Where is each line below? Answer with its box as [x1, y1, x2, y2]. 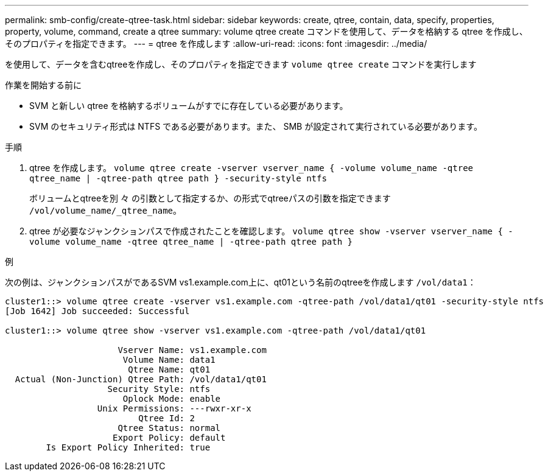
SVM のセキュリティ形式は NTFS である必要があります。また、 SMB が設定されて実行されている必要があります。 [29, 121, 482, 131]
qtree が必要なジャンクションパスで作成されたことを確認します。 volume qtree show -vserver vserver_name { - [29, 226, 513, 236]
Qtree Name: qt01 [128, 365, 211, 374]
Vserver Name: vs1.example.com [118, 345, 267, 355]
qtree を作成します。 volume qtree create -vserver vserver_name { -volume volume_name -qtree [29, 163, 474, 173]
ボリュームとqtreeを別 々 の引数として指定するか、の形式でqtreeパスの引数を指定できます [29, 193, 391, 203]
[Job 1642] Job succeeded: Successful [5, 306, 190, 316]
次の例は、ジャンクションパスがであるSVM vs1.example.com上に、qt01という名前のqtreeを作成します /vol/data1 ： [5, 277, 476, 287]
